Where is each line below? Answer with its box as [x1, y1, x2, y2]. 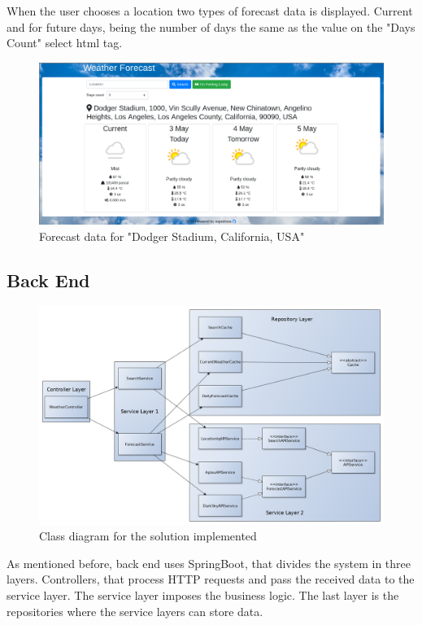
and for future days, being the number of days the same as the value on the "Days [7, 18, 415, 35]
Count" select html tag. [7, 34, 123, 51]
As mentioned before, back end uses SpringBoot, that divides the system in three [7, 554, 411, 571]
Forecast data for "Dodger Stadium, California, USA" [39, 227, 305, 244]
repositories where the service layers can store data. [7, 602, 263, 619]
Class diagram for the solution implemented [39, 527, 257, 544]
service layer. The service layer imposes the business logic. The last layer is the [7, 587, 399, 604]
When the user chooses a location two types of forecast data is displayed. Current [7, 2, 413, 19]
